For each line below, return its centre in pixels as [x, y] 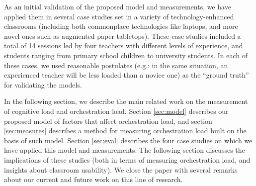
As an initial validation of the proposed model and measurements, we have [118, 6]
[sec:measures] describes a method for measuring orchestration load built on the [125, 131]
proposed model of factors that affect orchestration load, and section [108, 121]
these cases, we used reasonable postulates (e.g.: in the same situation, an [116, 65]
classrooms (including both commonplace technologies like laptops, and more [121, 26]
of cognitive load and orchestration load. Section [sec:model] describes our [116, 111]
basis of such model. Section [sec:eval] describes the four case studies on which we [128, 140]
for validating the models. [43, 84]
